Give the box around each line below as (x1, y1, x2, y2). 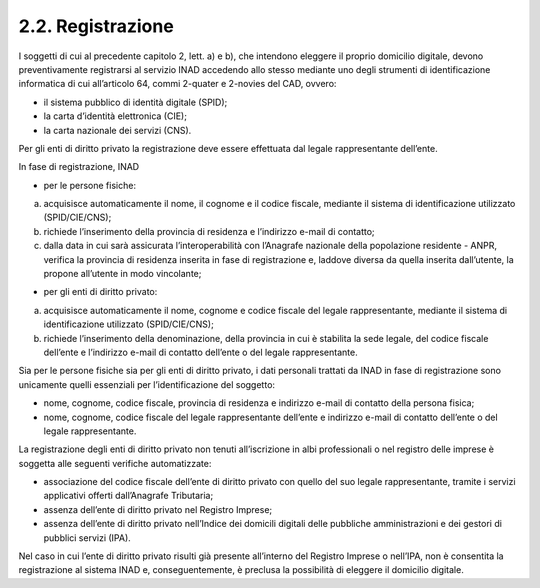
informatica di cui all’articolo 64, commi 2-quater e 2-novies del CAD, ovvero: (18, 78, 337, 90)
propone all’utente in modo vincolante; (43, 268, 202, 280)
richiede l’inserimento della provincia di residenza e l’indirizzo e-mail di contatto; (43, 225, 375, 237)
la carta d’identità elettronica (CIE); (43, 110, 187, 122)
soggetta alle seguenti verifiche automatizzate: (18, 457, 212, 469)
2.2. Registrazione (18, 15, 174, 37)
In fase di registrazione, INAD (18, 161, 140, 173)
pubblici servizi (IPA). (43, 531, 132, 544)
